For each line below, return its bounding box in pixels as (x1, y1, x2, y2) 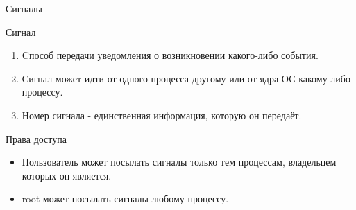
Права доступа (6, 131, 67, 146)
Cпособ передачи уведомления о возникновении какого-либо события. (22, 48, 319, 62)
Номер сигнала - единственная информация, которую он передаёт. (22, 107, 302, 122)
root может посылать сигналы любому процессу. (22, 191, 229, 206)
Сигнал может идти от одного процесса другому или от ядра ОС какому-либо (22, 71, 350, 85)
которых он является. (22, 168, 112, 182)
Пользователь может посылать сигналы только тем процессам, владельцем (22, 155, 337, 169)
